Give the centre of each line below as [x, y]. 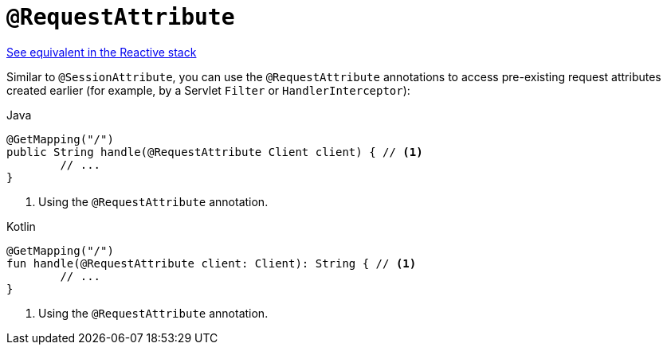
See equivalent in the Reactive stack [102, 52]
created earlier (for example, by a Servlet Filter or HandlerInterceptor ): [208, 90]
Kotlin [21, 226]
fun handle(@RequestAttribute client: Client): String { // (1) [212, 263]
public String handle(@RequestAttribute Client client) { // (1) [215, 152]
